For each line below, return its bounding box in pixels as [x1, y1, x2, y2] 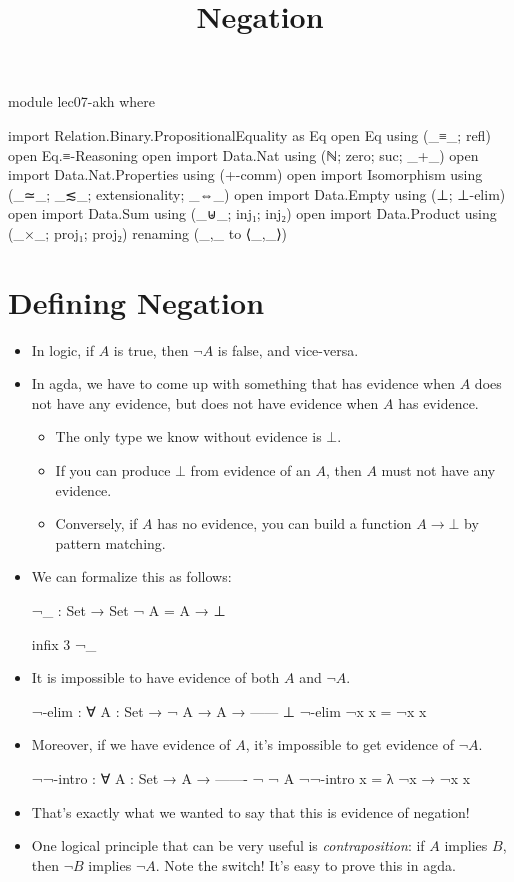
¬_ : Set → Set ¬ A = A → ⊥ [31, 600, 226, 620]
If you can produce [55, 460, 171, 481]
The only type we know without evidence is [55, 426, 322, 447]
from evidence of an [190, 460, 311, 481]
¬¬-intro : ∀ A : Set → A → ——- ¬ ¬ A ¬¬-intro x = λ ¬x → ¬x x [31, 767, 471, 788]
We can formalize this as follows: [31, 566, 232, 587]
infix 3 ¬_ [31, 633, 97, 654]
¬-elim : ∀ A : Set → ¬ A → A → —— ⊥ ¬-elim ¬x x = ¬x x [31, 700, 427, 721]
